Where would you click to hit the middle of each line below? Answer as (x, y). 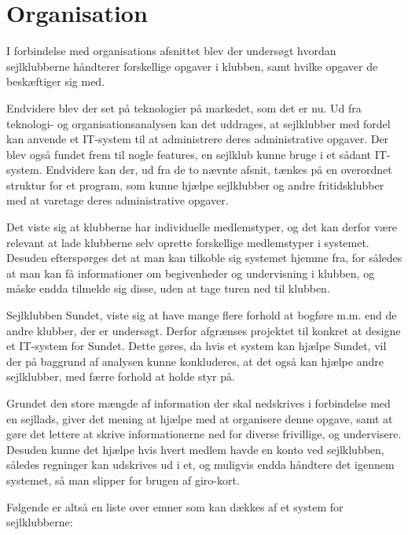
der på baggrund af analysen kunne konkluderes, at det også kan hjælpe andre (195, 361)
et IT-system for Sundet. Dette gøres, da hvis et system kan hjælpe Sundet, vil (197, 346)
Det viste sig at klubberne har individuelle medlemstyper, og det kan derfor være (202, 227)
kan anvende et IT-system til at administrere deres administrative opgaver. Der (198, 139)
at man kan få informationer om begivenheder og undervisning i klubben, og (191, 273)
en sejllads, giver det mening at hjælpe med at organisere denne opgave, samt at (200, 418)
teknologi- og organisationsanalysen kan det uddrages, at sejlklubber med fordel (198, 123)
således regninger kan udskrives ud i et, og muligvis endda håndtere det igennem (200, 465)
